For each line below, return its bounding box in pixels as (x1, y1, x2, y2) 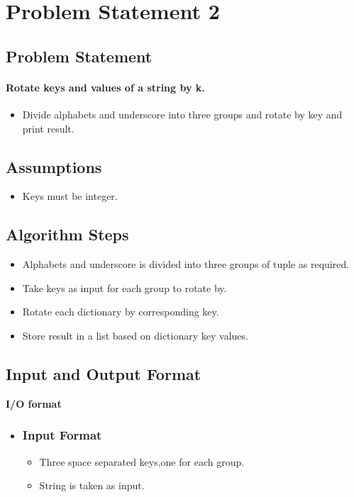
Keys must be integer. (22, 189, 118, 203)
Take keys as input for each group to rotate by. (22, 280, 227, 295)
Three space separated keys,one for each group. (39, 454, 245, 469)
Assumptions (6, 155, 102, 177)
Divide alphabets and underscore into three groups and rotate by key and (22, 106, 343, 121)
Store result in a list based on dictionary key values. (22, 328, 248, 342)
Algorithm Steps (6, 223, 129, 245)
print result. (22, 121, 74, 135)
